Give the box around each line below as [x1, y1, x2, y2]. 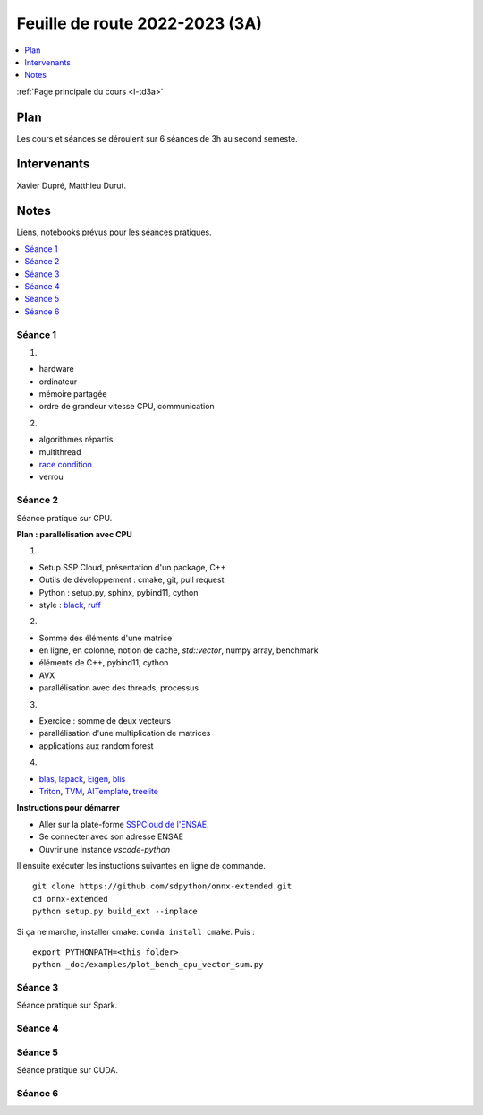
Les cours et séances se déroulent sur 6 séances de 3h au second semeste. [16, 133, 299, 143]
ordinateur [38, 376, 78, 387]
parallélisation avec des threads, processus [38, 682, 199, 693]
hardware [38, 364, 75, 374]
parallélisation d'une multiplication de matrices [38, 728, 211, 739]
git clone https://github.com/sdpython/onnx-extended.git [32, 881, 292, 891]
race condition [38, 459, 93, 470]
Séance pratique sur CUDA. [16, 1065, 118, 1076]
